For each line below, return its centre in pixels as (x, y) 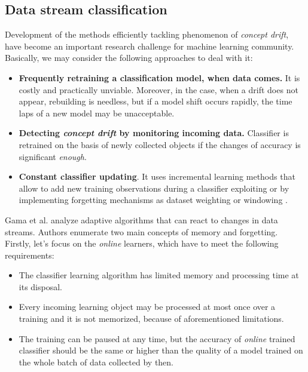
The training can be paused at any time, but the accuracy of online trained (157, 338)
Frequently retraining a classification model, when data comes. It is (159, 77)
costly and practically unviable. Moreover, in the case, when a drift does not (158, 89)
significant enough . (53, 156)
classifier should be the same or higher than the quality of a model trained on (161, 350)
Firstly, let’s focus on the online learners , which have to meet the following (142, 243)
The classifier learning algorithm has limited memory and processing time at (159, 275)
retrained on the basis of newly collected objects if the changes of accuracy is (160, 144)
